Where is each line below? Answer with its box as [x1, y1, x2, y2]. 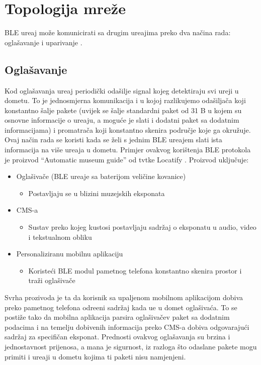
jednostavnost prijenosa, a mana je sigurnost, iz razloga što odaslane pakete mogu [5, 341, 257, 351]
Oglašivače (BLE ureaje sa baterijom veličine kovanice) [16, 171, 186, 181]
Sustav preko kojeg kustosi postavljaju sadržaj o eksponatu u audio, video [28, 222, 256, 232]
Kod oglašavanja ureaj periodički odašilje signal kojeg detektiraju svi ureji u [5, 85, 239, 96]
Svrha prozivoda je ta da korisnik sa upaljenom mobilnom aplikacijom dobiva [5, 292, 243, 303]
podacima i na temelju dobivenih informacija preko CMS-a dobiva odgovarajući [5, 321, 249, 332]
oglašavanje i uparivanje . [5, 37, 82, 47]
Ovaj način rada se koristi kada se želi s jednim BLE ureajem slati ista [5, 134, 222, 145]
